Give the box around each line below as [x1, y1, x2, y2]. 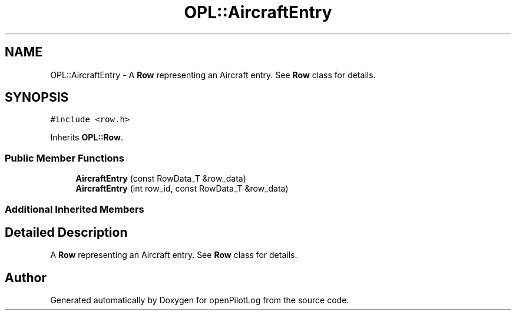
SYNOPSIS [5, 90, 69, 105]
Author [5, 270, 47, 285]
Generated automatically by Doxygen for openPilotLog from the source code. [50, 295, 349, 306]
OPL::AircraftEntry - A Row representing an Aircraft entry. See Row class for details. [50, 69, 376, 80]
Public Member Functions [5, 152, 124, 164]
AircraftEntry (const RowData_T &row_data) [75, 173, 246, 184]
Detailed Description [5, 224, 128, 240]
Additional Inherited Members [5, 203, 144, 215]
